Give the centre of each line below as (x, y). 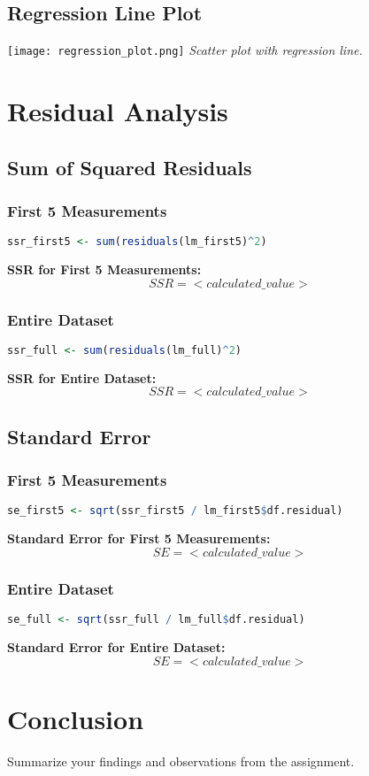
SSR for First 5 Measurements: (104, 269)
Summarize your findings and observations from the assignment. (181, 761)
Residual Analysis (118, 111)
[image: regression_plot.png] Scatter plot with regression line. (185, 50)
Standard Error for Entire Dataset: (116, 646)
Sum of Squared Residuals (130, 167)
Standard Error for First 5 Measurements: (139, 538)
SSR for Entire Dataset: (82, 377)
